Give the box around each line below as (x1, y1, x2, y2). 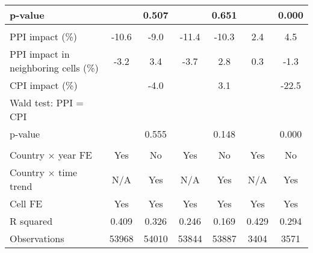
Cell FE (10, 197, 43, 210)
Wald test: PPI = (10, 96, 84, 109)
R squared (10, 214, 53, 228)
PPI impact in (10, 47, 70, 61)
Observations (10, 231, 64, 245)
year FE (58, 148, 93, 162)
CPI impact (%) (10, 78, 78, 92)
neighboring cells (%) (10, 61, 99, 75)
